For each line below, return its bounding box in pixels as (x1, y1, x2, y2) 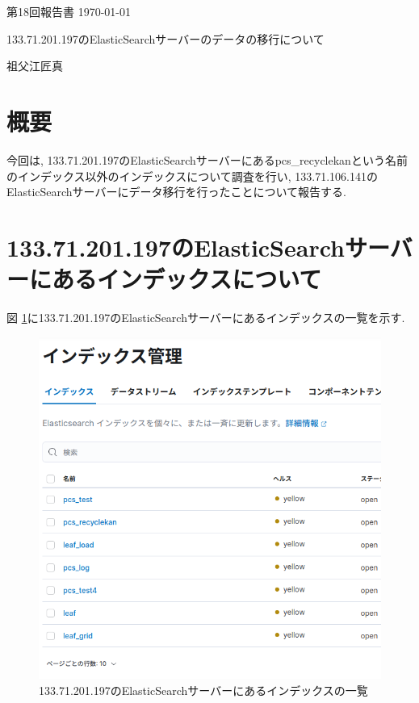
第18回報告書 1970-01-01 (6, 3, 131, 19)
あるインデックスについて (52, 262, 322, 295)
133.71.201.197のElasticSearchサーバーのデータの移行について (6, 30, 325, 47)
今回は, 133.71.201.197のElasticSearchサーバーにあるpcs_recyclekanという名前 (6, 151, 408, 168)
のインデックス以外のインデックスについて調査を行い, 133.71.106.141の (6, 167, 378, 184)
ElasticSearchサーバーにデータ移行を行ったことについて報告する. (6, 183, 346, 200)
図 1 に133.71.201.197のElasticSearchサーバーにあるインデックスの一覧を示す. (6, 309, 405, 325)
